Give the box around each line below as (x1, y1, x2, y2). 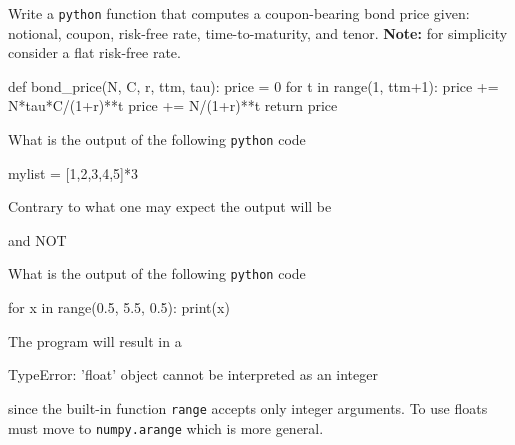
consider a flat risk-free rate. (8, 42, 181, 63)
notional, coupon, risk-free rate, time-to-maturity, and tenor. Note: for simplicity (8, 22, 508, 43)
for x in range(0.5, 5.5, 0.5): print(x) (8, 297, 230, 318)
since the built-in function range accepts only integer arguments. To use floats (8, 397, 488, 418)
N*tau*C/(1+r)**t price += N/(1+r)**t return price (8, 95, 338, 116)
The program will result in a (8, 330, 182, 351)
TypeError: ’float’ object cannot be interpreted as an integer (8, 364, 378, 385)
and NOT (8, 229, 67, 250)
